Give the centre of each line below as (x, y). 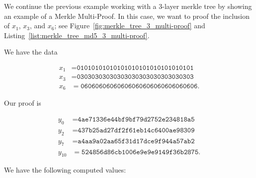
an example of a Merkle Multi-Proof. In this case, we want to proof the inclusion (127, 16)
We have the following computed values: (65, 170)
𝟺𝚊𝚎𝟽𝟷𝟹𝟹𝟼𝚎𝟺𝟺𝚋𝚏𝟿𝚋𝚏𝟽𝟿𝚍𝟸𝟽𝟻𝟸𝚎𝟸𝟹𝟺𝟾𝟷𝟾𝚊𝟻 (136, 120)
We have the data (31, 52)
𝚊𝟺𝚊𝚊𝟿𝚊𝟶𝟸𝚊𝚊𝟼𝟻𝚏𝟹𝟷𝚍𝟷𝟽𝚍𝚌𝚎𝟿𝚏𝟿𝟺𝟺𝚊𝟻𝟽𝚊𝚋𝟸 (136, 141)
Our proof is (23, 103)
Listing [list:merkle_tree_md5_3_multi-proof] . (77, 35)
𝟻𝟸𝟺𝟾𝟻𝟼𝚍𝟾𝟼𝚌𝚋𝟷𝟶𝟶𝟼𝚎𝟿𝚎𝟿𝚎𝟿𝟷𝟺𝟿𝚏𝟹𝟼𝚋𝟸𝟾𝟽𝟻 (140, 152)
